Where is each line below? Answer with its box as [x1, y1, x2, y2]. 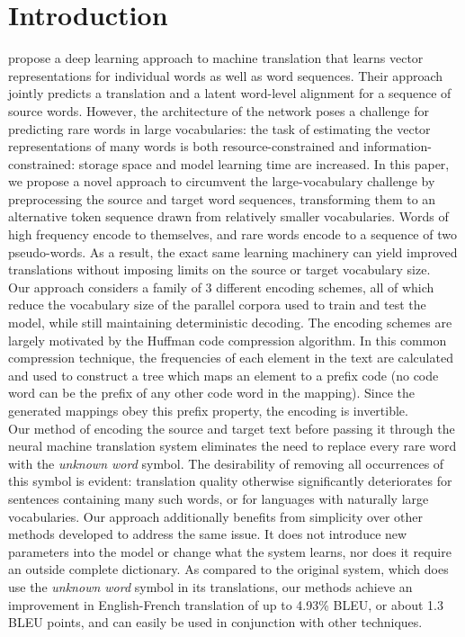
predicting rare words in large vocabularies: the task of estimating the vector [8, 119, 431, 138]
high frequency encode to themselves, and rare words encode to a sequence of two [8, 225, 457, 244]
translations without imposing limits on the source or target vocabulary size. [8, 260, 431, 279]
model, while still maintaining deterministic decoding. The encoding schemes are [8, 313, 452, 332]
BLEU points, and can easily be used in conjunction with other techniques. [8, 613, 423, 632]
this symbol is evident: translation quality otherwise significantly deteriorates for [8, 471, 452, 490]
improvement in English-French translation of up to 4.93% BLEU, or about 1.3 [8, 595, 443, 614]
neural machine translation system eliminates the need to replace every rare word [8, 436, 457, 455]
